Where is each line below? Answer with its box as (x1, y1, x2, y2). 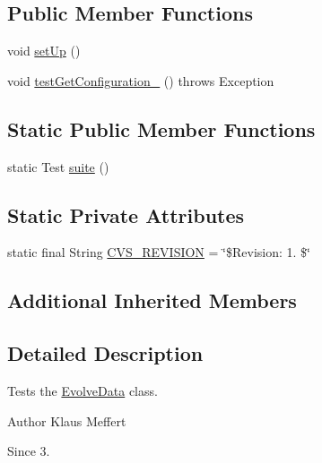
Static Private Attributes (7, 201, 245, 228)
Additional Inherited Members (7, 287, 297, 314)
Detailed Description (7, 339, 204, 367)
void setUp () (7, 41, 81, 60)
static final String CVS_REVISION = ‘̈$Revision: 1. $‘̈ (7, 243, 310, 262)
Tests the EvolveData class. (7, 381, 158, 399)
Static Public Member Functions (7, 115, 316, 142)
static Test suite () (7, 157, 109, 176)
